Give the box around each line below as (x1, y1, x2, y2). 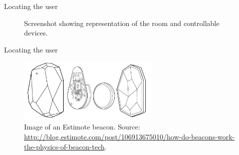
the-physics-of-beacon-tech (24, 141, 105, 151)
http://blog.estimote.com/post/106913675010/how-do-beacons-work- (24, 131, 235, 141)
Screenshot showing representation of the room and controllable (24, 17, 219, 28)
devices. (24, 27, 48, 38)
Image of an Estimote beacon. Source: (24, 121, 140, 132)
